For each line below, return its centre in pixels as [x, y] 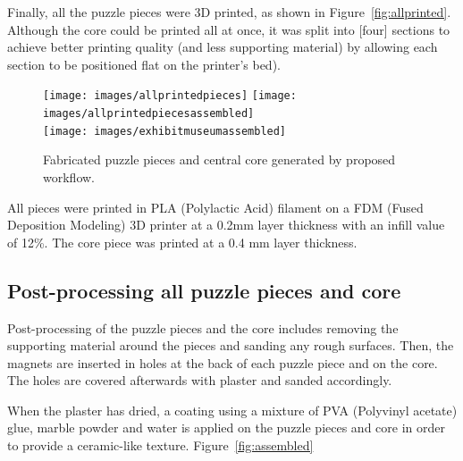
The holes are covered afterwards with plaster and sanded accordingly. [200, 380]
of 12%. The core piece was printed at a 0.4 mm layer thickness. [182, 242]
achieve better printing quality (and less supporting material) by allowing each [223, 47]
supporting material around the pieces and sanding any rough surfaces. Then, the [231, 345]
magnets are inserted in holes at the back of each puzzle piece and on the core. [223, 362]
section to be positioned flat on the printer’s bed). [144, 64]
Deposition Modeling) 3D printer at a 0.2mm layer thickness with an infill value [226, 225]
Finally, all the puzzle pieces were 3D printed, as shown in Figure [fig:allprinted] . [229, 12]
